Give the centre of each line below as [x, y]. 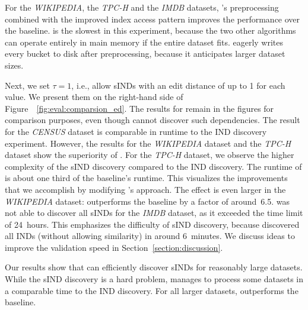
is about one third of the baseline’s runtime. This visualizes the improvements [146, 178]
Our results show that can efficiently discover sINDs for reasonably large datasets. [154, 267]
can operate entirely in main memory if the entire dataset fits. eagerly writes [144, 42]
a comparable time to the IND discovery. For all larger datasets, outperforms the [152, 290]
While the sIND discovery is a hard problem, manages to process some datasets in [154, 279]
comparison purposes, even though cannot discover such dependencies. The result [153, 120]
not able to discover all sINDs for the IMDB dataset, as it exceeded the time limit [154, 213]
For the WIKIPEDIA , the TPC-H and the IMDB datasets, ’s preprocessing [142, 7]
